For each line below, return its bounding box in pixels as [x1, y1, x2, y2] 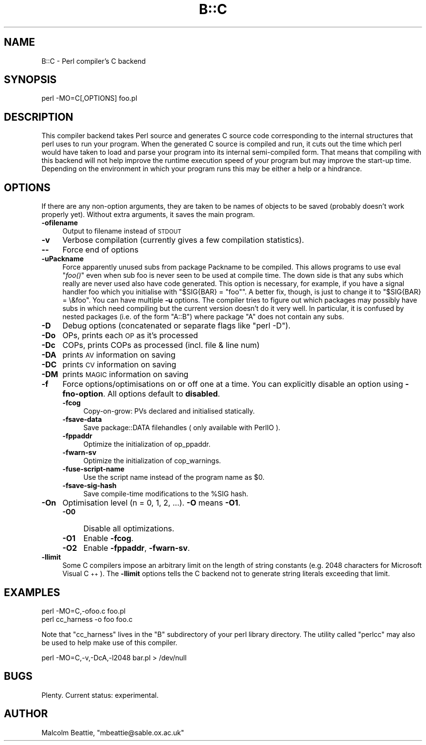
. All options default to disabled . [103, 389, 220, 399]
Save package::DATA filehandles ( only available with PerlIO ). [83, 423, 281, 432]
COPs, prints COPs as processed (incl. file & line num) [62, 340, 260, 350]
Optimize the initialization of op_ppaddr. [83, 440, 211, 449]
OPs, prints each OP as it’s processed [62, 330, 198, 341]
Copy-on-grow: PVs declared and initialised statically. [83, 407, 255, 416]
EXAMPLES [4, 586, 60, 599]
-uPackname [41, 254, 84, 263]
